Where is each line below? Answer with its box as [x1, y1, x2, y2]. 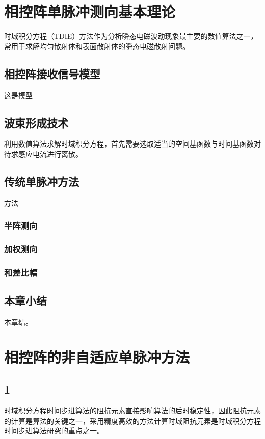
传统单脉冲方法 [4, 173, 79, 189]
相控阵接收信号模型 [4, 65, 100, 81]
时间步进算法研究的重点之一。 [4, 425, 104, 436]
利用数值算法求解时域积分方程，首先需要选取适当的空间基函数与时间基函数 [4, 138, 254, 149]
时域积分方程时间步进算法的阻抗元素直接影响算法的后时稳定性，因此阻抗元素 [4, 405, 261, 416]
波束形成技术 [4, 114, 68, 130]
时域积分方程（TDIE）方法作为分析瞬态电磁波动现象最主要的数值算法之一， [4, 31, 258, 41]
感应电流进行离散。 [18, 148, 83, 159]
